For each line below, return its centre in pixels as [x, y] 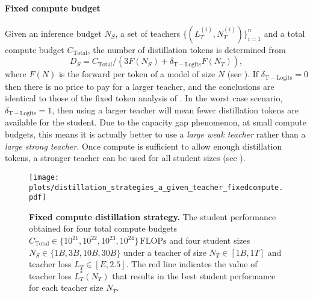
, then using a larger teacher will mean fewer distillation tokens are [175, 110]
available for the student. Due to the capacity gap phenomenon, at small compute [156, 122]
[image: [44, 177]
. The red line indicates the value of [192, 264]
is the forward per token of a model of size [137, 74]
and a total [284, 33]
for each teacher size [66, 287]
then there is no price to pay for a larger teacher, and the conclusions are [140, 86]
